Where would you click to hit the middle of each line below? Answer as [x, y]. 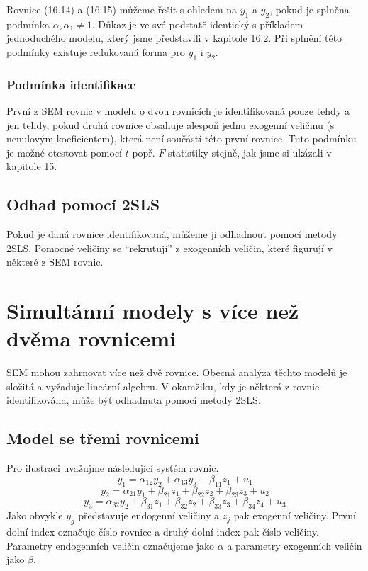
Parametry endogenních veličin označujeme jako [111, 545]
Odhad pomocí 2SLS [83, 204]
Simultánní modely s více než [153, 311]
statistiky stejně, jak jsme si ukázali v [250, 152]
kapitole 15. [32, 166]
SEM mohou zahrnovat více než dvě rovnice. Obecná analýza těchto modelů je [177, 372]
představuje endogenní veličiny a [149, 515]
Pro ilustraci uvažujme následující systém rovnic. [113, 468]
